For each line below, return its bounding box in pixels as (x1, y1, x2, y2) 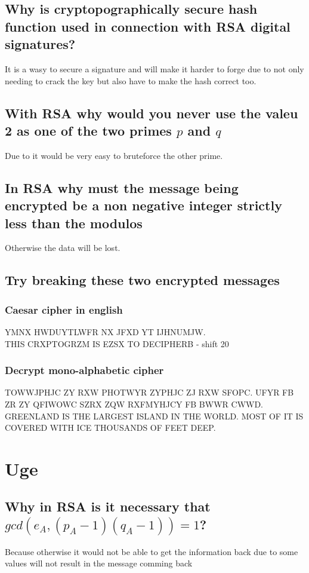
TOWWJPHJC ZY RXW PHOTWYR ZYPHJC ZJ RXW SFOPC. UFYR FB (5, 386, 294, 399)
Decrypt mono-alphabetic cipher (5, 363, 164, 378)
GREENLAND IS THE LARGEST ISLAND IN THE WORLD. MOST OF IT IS (5, 409, 304, 422)
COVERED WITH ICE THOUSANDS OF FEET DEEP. (5, 421, 216, 434)
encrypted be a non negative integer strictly (5, 196, 282, 215)
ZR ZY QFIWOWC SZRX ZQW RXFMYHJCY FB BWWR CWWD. (5, 397, 264, 410)
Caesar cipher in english (5, 302, 123, 317)
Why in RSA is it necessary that (5, 497, 211, 516)
